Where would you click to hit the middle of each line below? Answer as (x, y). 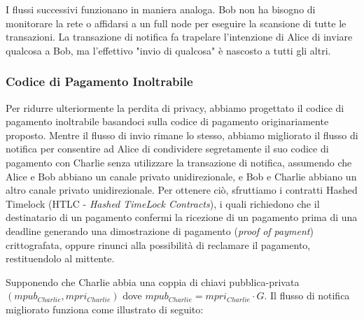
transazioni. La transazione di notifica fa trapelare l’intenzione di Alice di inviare (179, 37)
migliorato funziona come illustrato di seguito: (105, 309)
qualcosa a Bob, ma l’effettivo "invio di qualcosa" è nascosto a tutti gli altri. (168, 50)
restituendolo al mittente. (60, 258)
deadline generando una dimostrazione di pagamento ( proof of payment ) (160, 230)
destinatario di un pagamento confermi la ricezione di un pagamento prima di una (182, 217)
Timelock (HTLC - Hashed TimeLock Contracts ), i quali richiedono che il (163, 203)
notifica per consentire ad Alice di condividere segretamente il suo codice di (167, 149)
